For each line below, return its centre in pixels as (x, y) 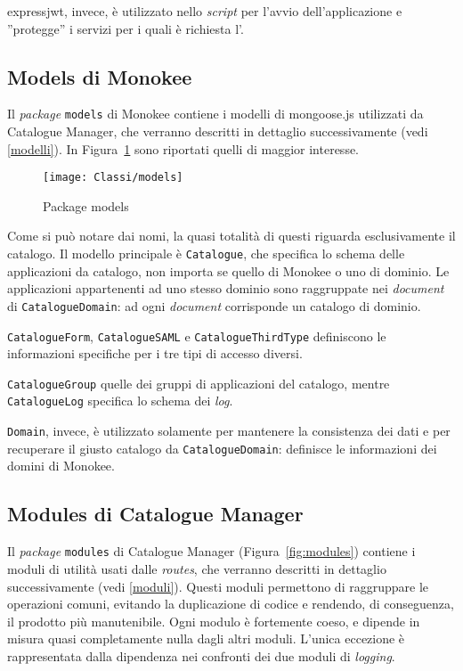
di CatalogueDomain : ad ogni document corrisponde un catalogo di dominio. (214, 305)
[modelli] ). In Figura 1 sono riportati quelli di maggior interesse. (183, 148)
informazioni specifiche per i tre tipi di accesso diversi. (155, 353)
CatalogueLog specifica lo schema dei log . (120, 401)
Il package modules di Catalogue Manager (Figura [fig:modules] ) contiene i (211, 551)
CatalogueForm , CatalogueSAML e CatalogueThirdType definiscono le (197, 335)
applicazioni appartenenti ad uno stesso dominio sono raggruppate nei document (226, 288)
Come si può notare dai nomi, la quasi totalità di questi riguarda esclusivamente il (231, 236)
